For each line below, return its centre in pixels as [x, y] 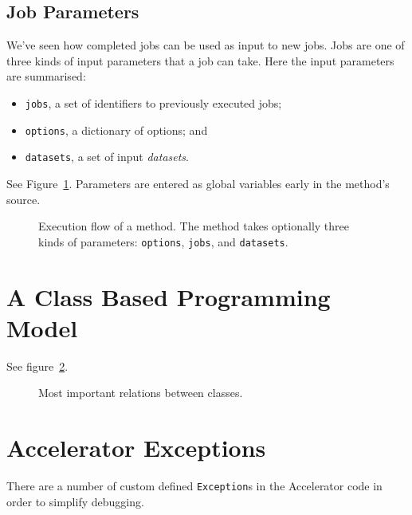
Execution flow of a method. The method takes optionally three [194, 226]
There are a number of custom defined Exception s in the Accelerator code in [194, 486]
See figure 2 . [37, 366]
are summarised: [46, 76]
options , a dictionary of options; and [116, 130]
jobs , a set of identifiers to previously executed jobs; [153, 102]
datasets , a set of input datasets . [107, 157]
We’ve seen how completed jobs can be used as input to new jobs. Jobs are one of [206, 45]
